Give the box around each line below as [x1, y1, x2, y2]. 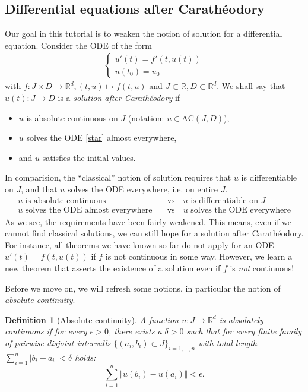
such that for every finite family [186, 325, 302, 337]
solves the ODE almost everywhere [25, 206, 153, 214]
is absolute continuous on [26, 111, 118, 124]
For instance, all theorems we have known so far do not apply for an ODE [5, 238, 274, 251]
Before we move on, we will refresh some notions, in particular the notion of [5, 282, 281, 294]
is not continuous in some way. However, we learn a [105, 250, 293, 263]
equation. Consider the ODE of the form [5, 39, 152, 51]
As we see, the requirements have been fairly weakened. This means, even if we [5, 215, 292, 227]
